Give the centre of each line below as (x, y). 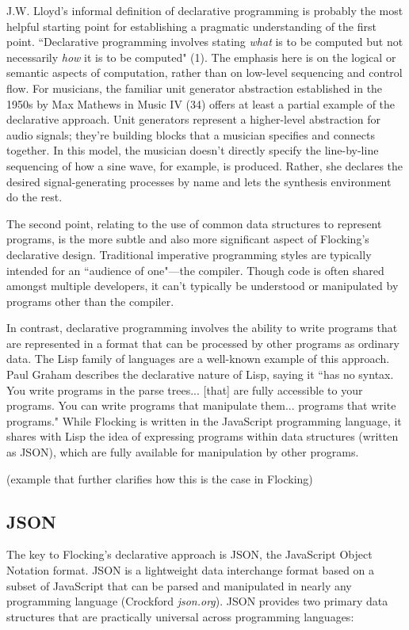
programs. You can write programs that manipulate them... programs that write (201, 405)
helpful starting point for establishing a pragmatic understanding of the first (191, 26)
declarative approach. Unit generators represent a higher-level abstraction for (193, 119)
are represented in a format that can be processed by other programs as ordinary (203, 343)
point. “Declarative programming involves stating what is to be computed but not (205, 42)
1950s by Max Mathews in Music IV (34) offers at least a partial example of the (201, 103)
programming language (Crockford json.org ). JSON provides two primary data (197, 601)
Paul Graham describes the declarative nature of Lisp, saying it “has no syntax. (200, 374)
